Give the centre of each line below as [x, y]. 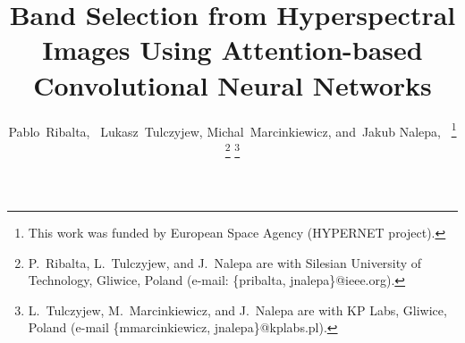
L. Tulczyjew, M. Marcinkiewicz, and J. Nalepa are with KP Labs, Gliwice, [237, 310]
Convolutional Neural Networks [232, 84]
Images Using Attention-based [232, 50]
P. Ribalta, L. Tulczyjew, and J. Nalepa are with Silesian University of [225, 262]
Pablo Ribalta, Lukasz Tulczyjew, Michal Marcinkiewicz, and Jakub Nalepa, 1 [232, 130]
